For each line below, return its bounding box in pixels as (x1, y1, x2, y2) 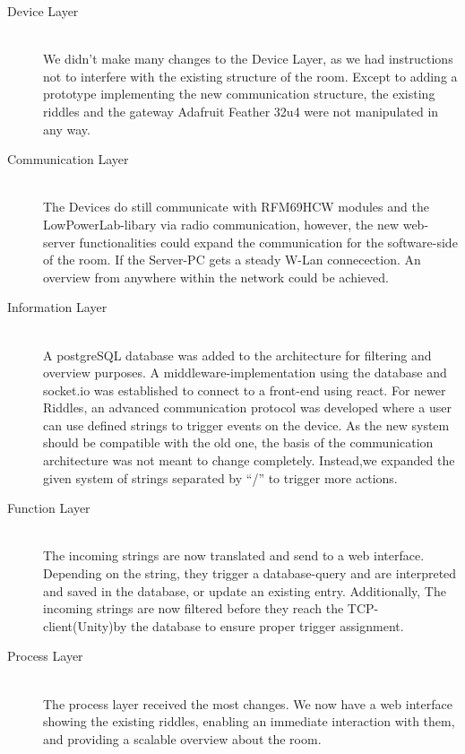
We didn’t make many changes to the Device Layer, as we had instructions (43, 49, 453, 68)
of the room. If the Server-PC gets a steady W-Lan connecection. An (43, 250, 421, 269)
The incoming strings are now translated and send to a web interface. (43, 546, 425, 565)
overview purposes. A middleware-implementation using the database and (43, 363, 447, 382)
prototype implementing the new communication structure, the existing (43, 84, 435, 103)
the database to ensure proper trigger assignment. (131, 616, 404, 635)
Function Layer (7, 498, 90, 517)
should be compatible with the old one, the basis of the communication (43, 433, 434, 452)
